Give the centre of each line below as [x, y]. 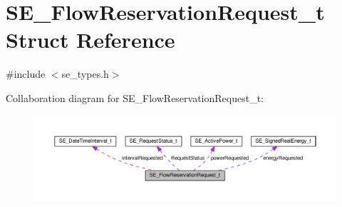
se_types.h [85, 74]
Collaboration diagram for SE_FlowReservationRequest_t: [135, 97]
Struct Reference [90, 40]
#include [26, 74]
